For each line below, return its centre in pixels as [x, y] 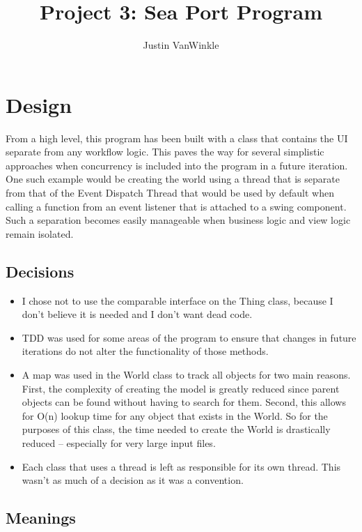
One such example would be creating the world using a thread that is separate [173, 179]
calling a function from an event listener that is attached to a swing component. [176, 206]
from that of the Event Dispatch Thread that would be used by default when [170, 193]
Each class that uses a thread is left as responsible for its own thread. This [181, 466]
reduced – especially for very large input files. [119, 442]
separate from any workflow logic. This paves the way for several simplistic [165, 152]
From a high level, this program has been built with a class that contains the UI [177, 138]
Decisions [40, 271]
